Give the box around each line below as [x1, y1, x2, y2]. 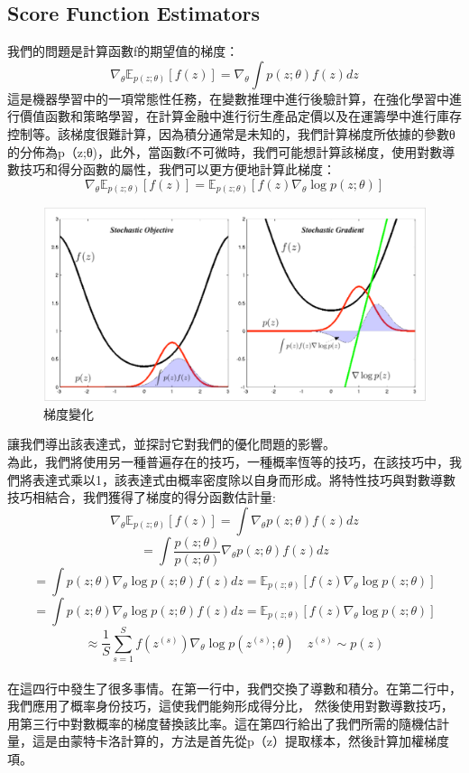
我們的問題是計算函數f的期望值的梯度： [7, 42, 239, 61]
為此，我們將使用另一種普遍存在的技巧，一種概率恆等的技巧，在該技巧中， [7, 452, 449, 470]
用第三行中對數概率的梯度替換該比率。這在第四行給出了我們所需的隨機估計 [7, 713, 449, 732]
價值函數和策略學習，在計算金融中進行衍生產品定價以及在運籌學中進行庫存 [19, 107, 462, 126]
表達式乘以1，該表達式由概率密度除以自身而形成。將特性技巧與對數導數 [32, 470, 455, 489]
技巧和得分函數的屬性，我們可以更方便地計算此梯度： [19, 160, 336, 179]
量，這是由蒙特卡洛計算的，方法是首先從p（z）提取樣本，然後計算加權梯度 [7, 731, 449, 750]
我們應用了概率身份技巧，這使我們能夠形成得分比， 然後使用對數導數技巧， [7, 696, 454, 715]
